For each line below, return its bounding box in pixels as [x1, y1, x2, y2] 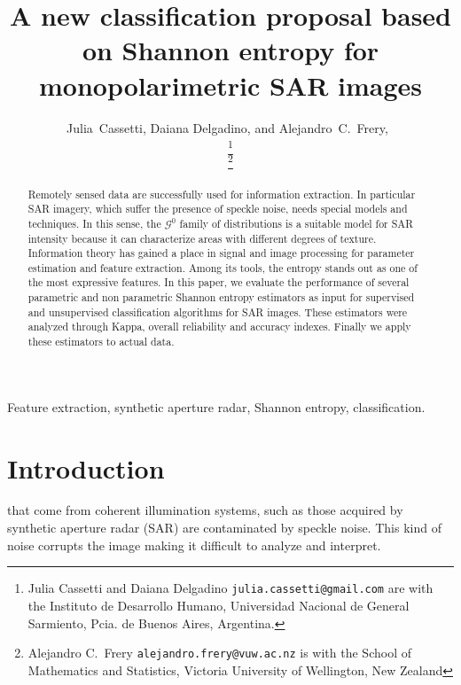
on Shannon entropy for [82, 32, 379, 68]
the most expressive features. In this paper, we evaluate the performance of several [27, 275, 410, 290]
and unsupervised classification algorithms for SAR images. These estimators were [27, 304, 408, 319]
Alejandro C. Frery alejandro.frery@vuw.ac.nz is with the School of [27, 643, 411, 662]
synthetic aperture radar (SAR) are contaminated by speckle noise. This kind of [7, 518, 441, 537]
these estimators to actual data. [27, 334, 175, 349]
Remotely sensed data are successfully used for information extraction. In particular [27, 186, 416, 201]
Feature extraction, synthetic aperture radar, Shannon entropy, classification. [7, 397, 426, 416]
